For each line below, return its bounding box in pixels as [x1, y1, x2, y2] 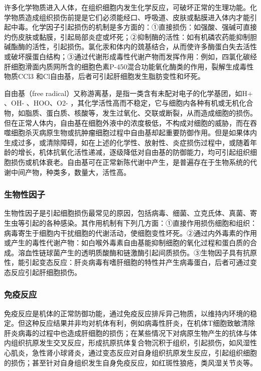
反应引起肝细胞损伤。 [11, 266, 81, 277]
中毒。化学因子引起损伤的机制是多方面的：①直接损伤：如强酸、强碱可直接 [11, 22, 257, 32]
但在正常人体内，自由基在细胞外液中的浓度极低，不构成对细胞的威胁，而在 [4, 117, 250, 128]
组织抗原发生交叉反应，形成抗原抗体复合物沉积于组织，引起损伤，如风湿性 [11, 337, 257, 348]
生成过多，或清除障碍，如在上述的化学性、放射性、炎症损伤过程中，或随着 [4, 137, 250, 147]
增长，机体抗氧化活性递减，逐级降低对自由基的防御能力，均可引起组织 [18, 147, 250, 157]
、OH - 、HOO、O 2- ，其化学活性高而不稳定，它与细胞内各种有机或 [4, 98, 225, 108]
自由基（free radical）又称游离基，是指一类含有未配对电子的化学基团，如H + [4, 87, 253, 98]
